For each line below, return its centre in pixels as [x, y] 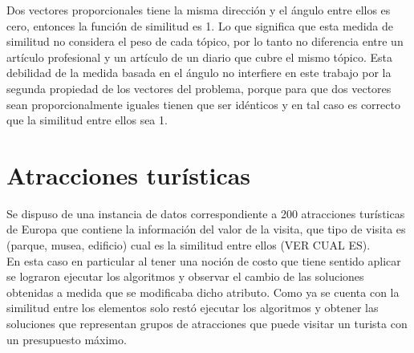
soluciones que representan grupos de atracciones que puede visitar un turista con [207, 324]
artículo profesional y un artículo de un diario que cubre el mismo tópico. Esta [199, 57]
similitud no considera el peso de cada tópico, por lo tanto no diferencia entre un [205, 41]
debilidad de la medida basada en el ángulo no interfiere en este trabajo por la [199, 73]
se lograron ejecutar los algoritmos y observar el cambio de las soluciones [185, 276]
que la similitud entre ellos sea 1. [87, 120]
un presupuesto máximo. [67, 339]
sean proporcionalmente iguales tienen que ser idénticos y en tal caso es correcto [203, 104]
